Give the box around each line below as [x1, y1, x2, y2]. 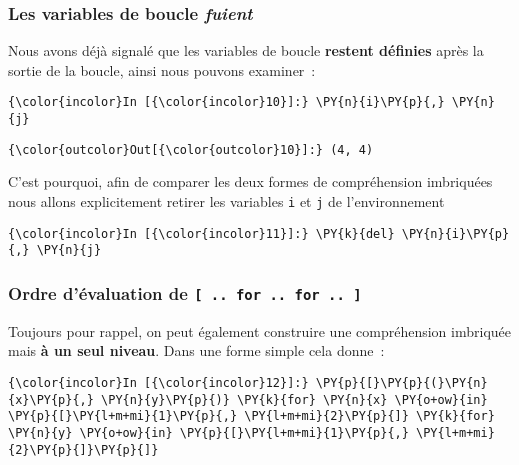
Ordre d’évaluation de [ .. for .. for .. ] [8, 280, 362, 305]
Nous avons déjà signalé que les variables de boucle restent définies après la [8, 40, 484, 61]
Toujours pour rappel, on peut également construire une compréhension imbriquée [8, 320, 511, 341]
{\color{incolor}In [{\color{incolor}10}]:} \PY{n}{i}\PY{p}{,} [8, 95, 445, 110]
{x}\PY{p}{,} [8, 392, 94, 407]
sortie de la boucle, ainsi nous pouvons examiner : [8, 59, 316, 80]
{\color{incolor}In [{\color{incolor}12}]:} [8, 375, 309, 390]
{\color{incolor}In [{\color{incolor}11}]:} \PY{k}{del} [8, 226, 395, 241]
